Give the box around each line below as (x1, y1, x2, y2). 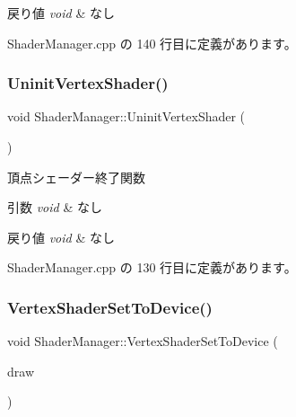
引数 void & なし (7, 198, 102, 217)
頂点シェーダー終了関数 (7, 167, 145, 186)
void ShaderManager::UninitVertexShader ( (7, 107, 246, 126)
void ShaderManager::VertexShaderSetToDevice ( (7, 332, 278, 350)
